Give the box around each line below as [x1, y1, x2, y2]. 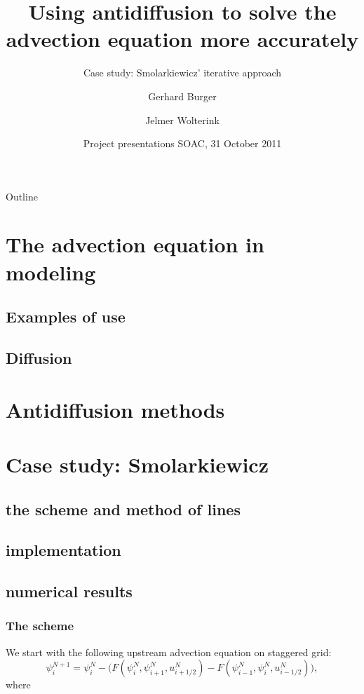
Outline [6, 189, 38, 203]
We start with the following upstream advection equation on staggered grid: [6, 644, 332, 659]
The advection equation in [6, 230, 264, 259]
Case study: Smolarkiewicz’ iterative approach [83, 65, 282, 80]
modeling [6, 257, 96, 286]
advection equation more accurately [6, 25, 359, 53]
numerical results [6, 580, 133, 602]
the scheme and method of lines [6, 498, 241, 519]
